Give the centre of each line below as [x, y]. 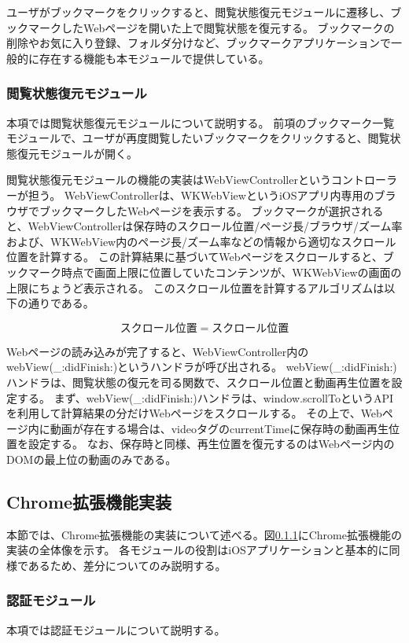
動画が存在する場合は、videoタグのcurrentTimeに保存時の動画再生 [219, 428]
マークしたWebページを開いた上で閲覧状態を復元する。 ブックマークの [211, 27]
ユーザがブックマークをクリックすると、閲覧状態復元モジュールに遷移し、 [199, 12]
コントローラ [364, 180]
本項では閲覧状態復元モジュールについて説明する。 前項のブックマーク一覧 [201, 122]
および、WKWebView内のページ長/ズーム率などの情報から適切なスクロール [201, 241]
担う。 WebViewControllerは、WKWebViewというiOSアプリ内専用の [201, 195]
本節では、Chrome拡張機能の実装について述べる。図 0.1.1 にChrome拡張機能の [204, 534]
